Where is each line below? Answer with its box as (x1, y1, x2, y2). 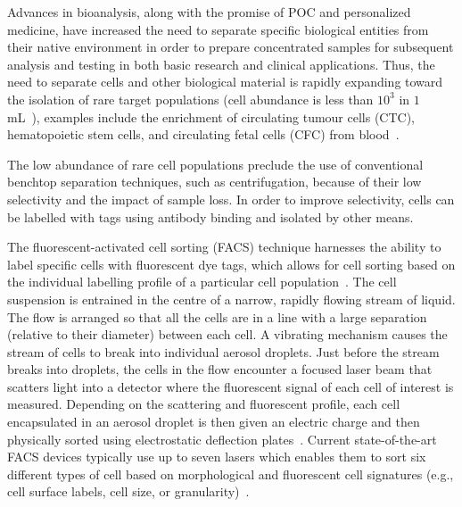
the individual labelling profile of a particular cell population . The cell (7, 272, 397, 291)
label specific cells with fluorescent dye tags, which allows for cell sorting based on (7, 254, 456, 273)
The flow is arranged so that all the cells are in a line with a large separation (7, 307, 427, 326)
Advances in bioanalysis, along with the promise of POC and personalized (7, 3, 411, 21)
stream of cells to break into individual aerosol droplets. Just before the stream (7, 342, 440, 361)
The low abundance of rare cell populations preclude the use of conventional (7, 154, 424, 173)
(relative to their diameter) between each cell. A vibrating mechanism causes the (7, 325, 448, 344)
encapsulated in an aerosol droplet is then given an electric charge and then (7, 412, 420, 431)
